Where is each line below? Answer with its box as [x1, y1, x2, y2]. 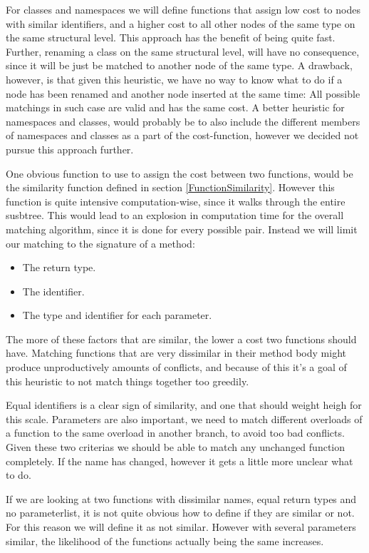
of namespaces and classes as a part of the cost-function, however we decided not [6, 128, 359, 143]
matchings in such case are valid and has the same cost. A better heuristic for [6, 100, 345, 115]
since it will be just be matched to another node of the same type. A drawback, [6, 58, 353, 73]
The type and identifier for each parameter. [22, 308, 212, 323]
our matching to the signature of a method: [6, 235, 195, 250]
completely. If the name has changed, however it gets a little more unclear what [6, 453, 353, 468]
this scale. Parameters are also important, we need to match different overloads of [6, 411, 363, 426]
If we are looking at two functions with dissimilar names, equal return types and [6, 491, 357, 506]
